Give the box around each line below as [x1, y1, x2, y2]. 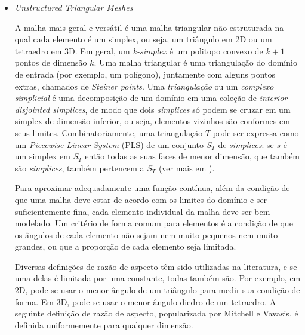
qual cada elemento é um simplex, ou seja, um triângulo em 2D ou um [14, 33, 272, 45]
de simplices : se [218, 138, 274, 150]
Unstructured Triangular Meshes [14, 1, 133, 13]
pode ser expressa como [212, 126, 299, 139]
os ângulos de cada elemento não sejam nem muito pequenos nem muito [14, 228, 278, 241]
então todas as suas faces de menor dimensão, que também [85, 150, 300, 162]
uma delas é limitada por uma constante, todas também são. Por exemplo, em [14, 272, 301, 284]
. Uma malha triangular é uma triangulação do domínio [94, 56, 297, 69]
